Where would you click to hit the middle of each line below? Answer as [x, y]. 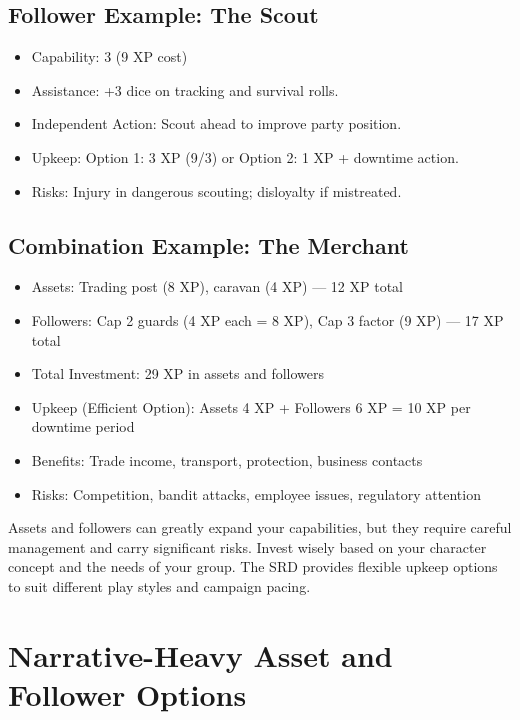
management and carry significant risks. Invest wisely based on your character [247, 546]
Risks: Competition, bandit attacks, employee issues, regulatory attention [256, 493]
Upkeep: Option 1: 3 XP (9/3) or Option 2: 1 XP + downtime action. [245, 156]
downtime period [83, 426]
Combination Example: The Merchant [208, 244]
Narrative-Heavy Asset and [200, 654]
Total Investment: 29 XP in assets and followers [178, 373]
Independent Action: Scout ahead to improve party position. [216, 123]
